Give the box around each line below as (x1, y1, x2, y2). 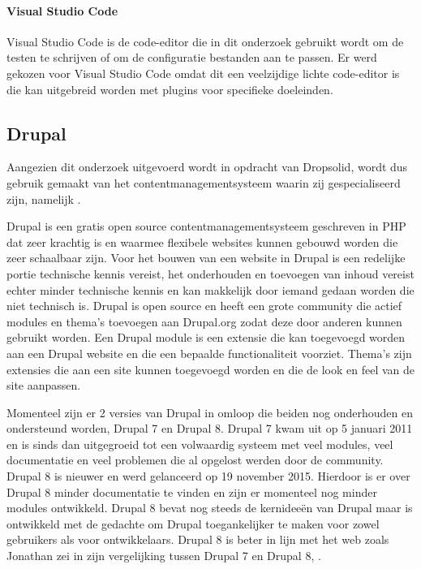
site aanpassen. (6, 377, 81, 394)
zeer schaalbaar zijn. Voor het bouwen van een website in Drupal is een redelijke (6, 249, 406, 266)
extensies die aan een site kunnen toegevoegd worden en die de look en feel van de (6, 360, 415, 377)
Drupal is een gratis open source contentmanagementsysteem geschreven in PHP (6, 218, 406, 235)
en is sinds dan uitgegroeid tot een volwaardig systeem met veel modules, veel (6, 435, 393, 452)
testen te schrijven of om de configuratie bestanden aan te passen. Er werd (6, 49, 377, 66)
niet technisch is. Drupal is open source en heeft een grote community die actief (6, 297, 402, 314)
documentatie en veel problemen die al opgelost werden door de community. (6, 451, 384, 468)
